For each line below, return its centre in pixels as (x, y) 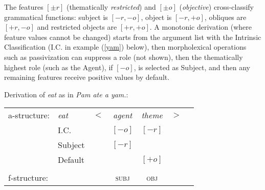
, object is (156, 17)
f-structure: (28, 178)
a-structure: (29, 115)
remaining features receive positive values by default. (87, 77)
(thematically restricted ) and (111, 7)
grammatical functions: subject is (56, 17)
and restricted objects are (77, 27)
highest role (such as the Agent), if (59, 67)
